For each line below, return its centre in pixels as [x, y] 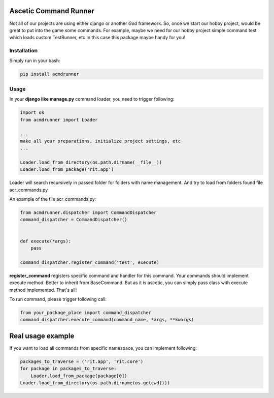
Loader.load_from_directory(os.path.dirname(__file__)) [91, 162]
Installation [24, 51]
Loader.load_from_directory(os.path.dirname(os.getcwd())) [95, 383]
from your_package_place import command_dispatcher [86, 312]
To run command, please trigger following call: [58, 299]
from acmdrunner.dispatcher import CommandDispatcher [88, 213]
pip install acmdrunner [50, 74]
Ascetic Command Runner [52, 11]
